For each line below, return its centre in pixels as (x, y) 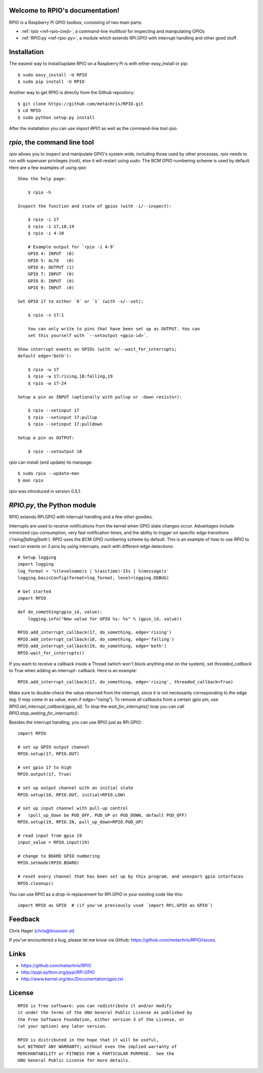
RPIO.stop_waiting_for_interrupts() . (44, 713)
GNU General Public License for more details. (74, 1060)
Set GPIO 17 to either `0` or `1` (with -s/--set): (81, 301)
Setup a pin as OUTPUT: (46, 438)
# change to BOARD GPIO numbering (59, 856)
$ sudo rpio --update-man (49, 473)
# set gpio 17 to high (45, 767)
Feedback (24, 919)
